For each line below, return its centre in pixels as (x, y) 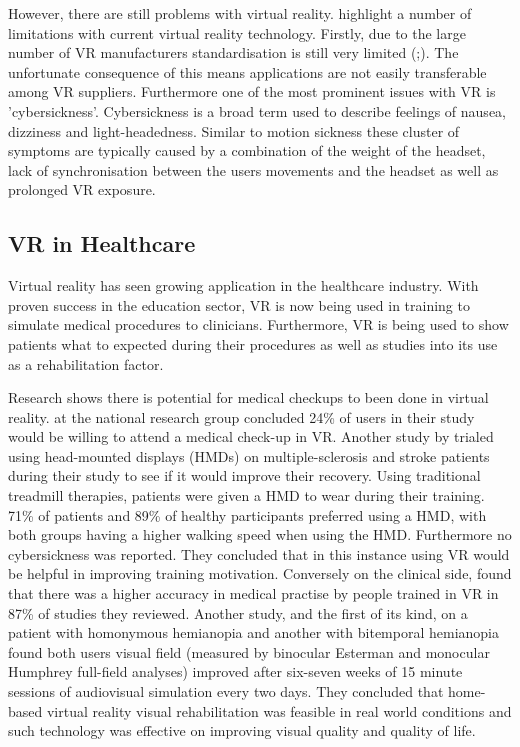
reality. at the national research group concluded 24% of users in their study (241, 416)
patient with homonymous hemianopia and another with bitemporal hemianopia (253, 632)
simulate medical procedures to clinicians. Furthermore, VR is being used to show (258, 324)
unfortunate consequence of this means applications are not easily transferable (247, 71)
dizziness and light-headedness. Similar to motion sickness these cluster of (234, 130)
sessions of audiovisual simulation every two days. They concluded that (226, 691)
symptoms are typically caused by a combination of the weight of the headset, (247, 150)
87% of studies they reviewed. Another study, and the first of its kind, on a (238, 612)
